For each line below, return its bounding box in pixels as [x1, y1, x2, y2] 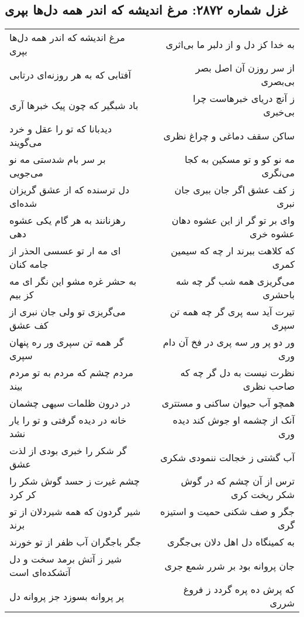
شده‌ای [9, 196, 37, 210]
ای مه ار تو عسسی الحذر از [9, 244, 121, 258]
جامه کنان [9, 257, 49, 271]
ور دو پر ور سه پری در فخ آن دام [163, 335, 295, 349]
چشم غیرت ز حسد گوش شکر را [9, 474, 140, 488]
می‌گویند [9, 135, 42, 149]
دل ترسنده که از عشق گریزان [9, 183, 130, 197]
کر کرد [9, 488, 36, 502]
